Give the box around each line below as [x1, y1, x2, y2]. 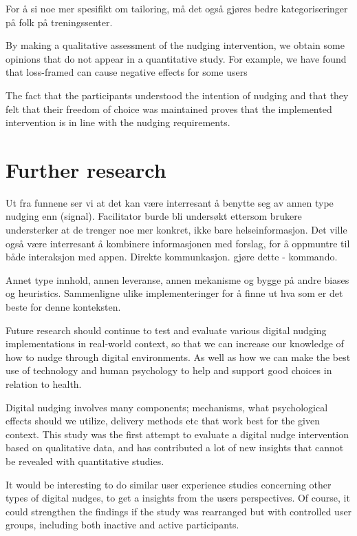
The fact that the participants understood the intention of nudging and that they [6, 87, 349, 102]
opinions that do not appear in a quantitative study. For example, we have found [6, 51, 347, 65]
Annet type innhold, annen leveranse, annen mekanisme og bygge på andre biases [6, 272, 349, 287]
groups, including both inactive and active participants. [6, 517, 239, 532]
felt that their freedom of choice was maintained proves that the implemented [6, 101, 332, 116]
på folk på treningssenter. [6, 14, 113, 29]
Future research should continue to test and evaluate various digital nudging [6, 322, 327, 337]
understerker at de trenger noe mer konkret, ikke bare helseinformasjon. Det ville [6, 223, 347, 237]
